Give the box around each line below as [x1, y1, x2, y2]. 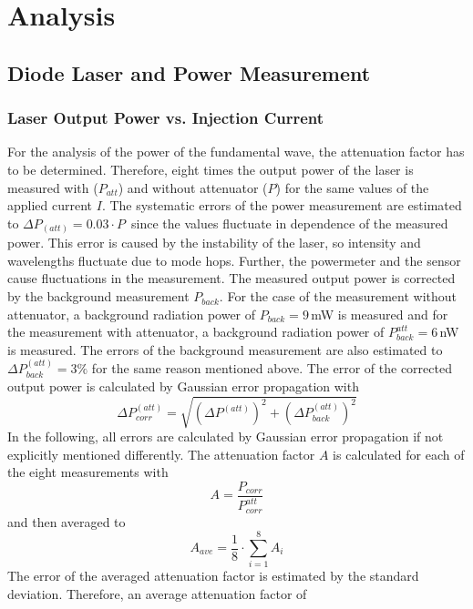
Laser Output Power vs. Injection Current [7, 107, 324, 129]
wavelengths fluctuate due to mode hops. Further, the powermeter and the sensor [7, 250, 461, 269]
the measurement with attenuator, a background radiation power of [7, 322, 385, 341]
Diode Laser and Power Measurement [7, 58, 371, 86]
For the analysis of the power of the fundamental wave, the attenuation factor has [7, 142, 465, 161]
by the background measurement [7, 287, 190, 306]
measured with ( [7, 178, 98, 197]
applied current [7, 196, 93, 215]
